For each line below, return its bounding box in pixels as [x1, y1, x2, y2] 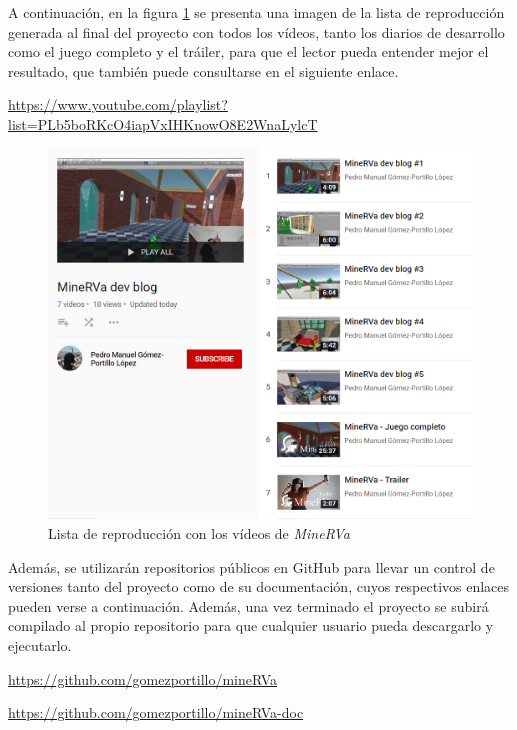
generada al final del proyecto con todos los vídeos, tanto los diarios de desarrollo [8, 21, 505, 42]
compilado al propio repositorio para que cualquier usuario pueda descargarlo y [8, 615, 494, 636]
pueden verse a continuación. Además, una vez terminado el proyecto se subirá [8, 595, 489, 616]
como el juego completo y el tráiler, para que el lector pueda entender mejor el [8, 41, 489, 62]
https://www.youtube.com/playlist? [8, 94, 228, 115]
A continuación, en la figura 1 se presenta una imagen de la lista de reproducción [8, 2, 505, 22]
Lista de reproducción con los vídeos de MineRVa [48, 522, 350, 543]
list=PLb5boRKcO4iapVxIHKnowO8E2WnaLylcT [8, 113, 318, 134]
